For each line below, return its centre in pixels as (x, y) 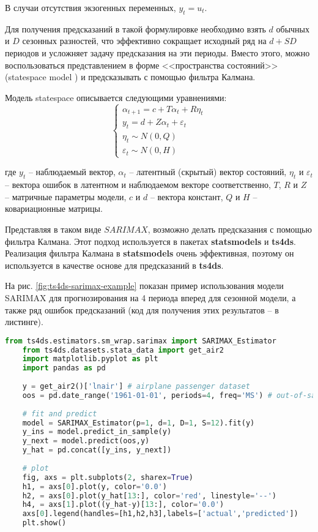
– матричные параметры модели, (66, 196)
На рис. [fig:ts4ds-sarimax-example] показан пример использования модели (144, 286)
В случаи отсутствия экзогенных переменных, (91, 7)
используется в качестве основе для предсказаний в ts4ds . (114, 265)
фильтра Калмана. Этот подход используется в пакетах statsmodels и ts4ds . (151, 241)
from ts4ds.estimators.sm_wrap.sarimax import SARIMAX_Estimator (141, 341)
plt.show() (44, 523)
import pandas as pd (64, 368)
